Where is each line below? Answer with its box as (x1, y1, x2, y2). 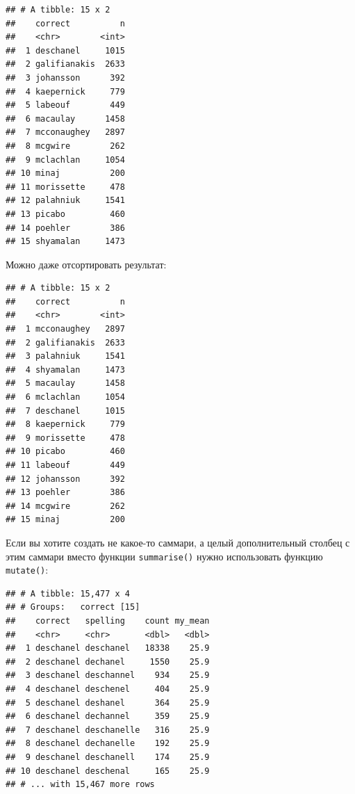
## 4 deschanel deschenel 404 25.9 (6, 684, 210, 695)
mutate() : (6, 562, 49, 577)
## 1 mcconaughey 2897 (6, 324, 125, 334)
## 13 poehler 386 (6, 487, 125, 498)
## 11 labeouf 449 (6, 460, 125, 470)
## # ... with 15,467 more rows (6, 779, 155, 790)
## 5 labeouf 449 (6, 100, 125, 111)
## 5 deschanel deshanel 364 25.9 (6, 697, 210, 708)
